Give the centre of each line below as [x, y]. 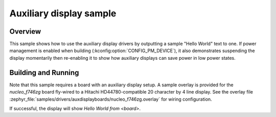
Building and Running [44, 72]
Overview [25, 31]
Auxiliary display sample [63, 13]
